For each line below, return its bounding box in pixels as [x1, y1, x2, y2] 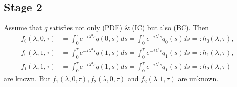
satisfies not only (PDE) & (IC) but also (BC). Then [50, 22, 209, 33]
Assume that [4, 22, 42, 33]
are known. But [4, 73, 51, 84]
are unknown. [178, 73, 219, 84]
